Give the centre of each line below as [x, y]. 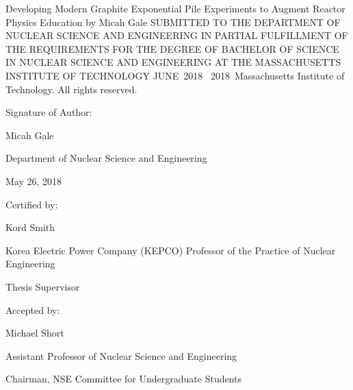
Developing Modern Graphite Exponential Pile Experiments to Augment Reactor [175, 8]
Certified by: [32, 204]
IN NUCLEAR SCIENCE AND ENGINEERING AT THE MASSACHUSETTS [173, 62]
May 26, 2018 [34, 181]
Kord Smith [30, 227]
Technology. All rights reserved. [71, 89]
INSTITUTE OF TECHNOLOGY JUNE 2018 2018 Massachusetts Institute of [175, 75]
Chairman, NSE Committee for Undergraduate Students [124, 379]
